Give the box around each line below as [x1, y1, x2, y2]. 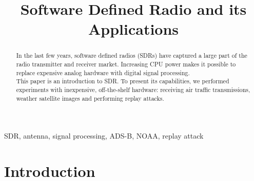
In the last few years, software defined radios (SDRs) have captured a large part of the [16, 51, 247, 60]
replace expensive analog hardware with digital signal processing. [16, 68, 190, 77]
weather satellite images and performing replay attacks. [16, 94, 164, 102]
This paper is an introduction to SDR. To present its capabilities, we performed [16, 77, 229, 85]
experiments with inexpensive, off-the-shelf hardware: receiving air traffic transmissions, [16, 85, 250, 94]
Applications [88, 18, 179, 39]
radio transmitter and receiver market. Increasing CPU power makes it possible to [16, 60, 236, 69]
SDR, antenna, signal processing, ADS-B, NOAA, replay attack [4, 130, 204, 141]
